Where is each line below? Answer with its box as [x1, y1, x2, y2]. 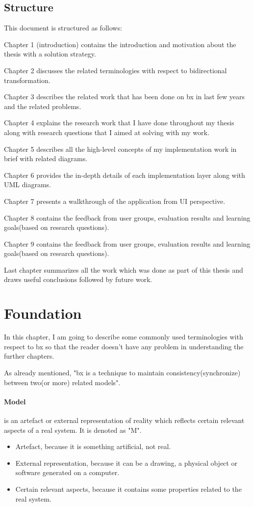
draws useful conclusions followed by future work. [4, 274, 152, 284]
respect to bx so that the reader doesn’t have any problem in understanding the [4, 341, 244, 351]
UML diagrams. [4, 179, 51, 190]
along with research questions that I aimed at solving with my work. [4, 127, 209, 137]
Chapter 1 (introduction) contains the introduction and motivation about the [4, 39, 236, 49]
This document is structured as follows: [4, 23, 122, 33]
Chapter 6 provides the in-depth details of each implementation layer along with [4, 169, 245, 180]
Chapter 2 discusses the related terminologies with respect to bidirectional [4, 65, 227, 75]
